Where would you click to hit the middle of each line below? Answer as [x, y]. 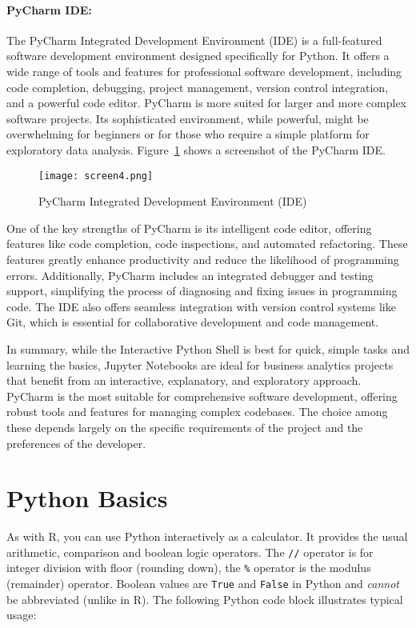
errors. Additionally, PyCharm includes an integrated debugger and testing [190, 275]
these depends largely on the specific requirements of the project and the [185, 427]
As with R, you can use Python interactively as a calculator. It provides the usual [207, 536]
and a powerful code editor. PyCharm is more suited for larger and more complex [206, 103]
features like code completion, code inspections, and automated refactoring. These [207, 244]
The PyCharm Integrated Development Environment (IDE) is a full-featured [194, 40]
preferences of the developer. [76, 443]
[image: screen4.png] [96, 176]
